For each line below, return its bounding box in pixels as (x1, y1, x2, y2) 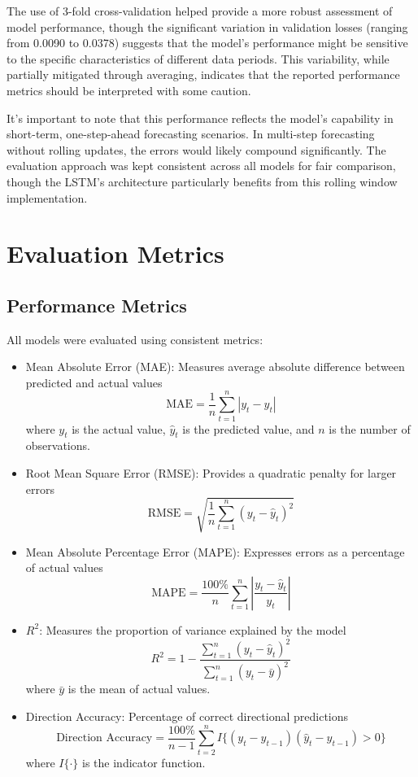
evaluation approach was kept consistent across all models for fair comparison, (7, 157, 396, 174)
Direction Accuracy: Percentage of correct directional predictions (25, 707, 349, 724)
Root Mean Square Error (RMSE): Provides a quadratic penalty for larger (25, 465, 397, 481)
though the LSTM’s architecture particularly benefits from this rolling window (7, 172, 398, 190)
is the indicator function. (82, 753, 206, 770)
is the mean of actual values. (67, 680, 211, 697)
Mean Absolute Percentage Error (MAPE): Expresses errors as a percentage (25, 543, 405, 560)
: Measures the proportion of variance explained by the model (39, 621, 346, 638)
